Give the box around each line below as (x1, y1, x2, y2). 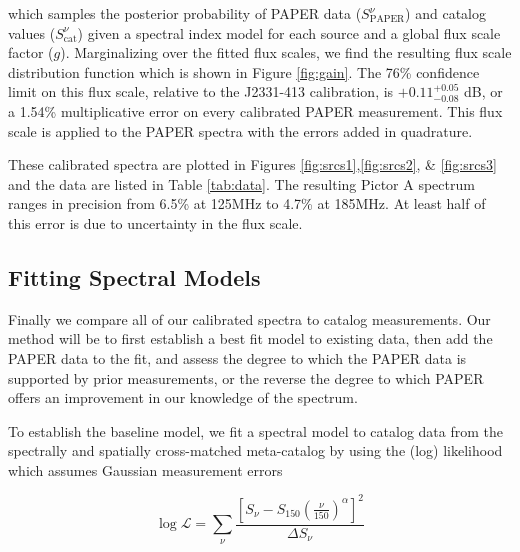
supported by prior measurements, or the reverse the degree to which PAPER (8, 367, 484, 388)
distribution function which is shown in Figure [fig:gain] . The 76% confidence (8, 61, 480, 82)
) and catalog (405, 3, 486, 23)
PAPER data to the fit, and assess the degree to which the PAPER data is (8, 347, 467, 368)
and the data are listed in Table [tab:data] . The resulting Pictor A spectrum (8, 173, 475, 194)
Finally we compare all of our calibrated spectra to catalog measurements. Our (8, 308, 491, 329)
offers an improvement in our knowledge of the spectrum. (8, 387, 358, 408)
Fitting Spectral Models (8, 261, 261, 292)
